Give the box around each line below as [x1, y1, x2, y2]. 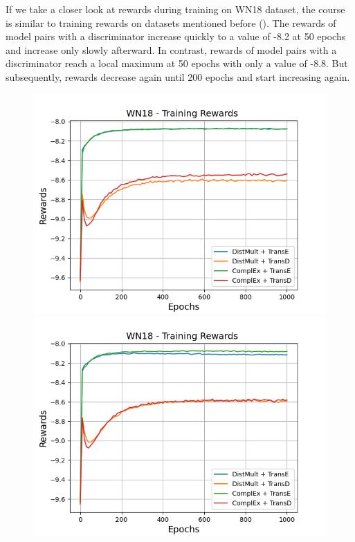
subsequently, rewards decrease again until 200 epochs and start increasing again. [6, 69, 350, 84]
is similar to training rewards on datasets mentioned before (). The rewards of [6, 15, 336, 30]
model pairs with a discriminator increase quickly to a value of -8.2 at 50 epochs [6, 29, 346, 44]
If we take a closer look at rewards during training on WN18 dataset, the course [6, 2, 345, 16]
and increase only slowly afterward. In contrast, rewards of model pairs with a [6, 42, 337, 57]
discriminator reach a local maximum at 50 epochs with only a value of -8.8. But [6, 56, 348, 71]
